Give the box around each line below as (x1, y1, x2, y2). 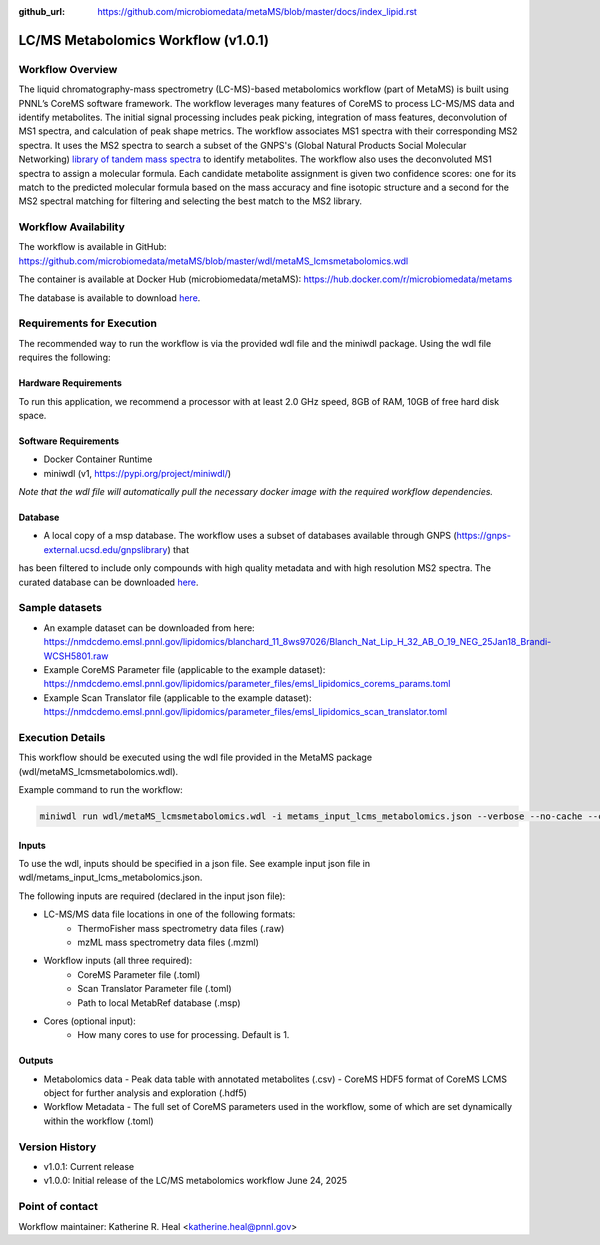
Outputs (18, 1055, 54, 1067)
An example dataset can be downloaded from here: (43, 621, 255, 634)
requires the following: (18, 351, 111, 364)
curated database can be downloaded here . (18, 576, 199, 588)
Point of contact (18, 1200, 99, 1214)
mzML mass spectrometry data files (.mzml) (77, 936, 260, 948)
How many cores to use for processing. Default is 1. (77, 1029, 290, 1041)
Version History (18, 1140, 97, 1154)
